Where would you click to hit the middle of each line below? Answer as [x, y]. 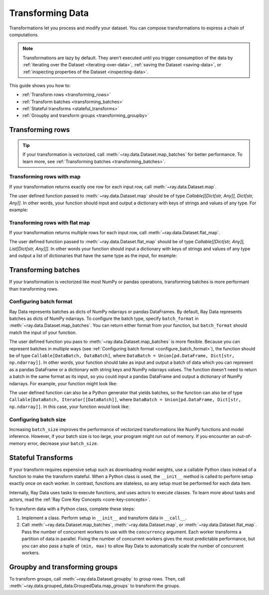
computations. [24, 34]
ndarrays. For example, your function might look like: [63, 383]
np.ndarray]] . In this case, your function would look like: [69, 407]
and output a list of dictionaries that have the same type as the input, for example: [93, 256]
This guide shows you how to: [40, 85]
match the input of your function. [43, 332]
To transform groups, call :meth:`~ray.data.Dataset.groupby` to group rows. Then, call [97, 579]
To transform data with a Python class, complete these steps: [72, 509]
